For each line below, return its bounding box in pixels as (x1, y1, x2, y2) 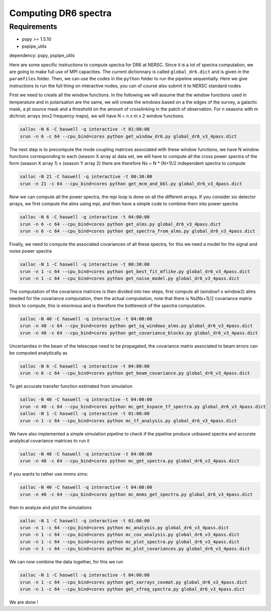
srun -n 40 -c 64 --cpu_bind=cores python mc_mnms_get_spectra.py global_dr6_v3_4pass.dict (20, 492, 253, 497)
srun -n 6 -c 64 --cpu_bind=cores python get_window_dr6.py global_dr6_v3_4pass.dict (20, 133, 237, 139)
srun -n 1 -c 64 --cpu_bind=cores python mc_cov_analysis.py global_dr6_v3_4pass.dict (20, 532, 240, 538)
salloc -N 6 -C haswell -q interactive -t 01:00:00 (20, 126, 150, 132)
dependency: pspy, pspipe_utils (9, 53, 75, 59)
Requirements (9, 22, 58, 31)
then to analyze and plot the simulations (9, 504, 92, 510)
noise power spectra (9, 248, 52, 254)
